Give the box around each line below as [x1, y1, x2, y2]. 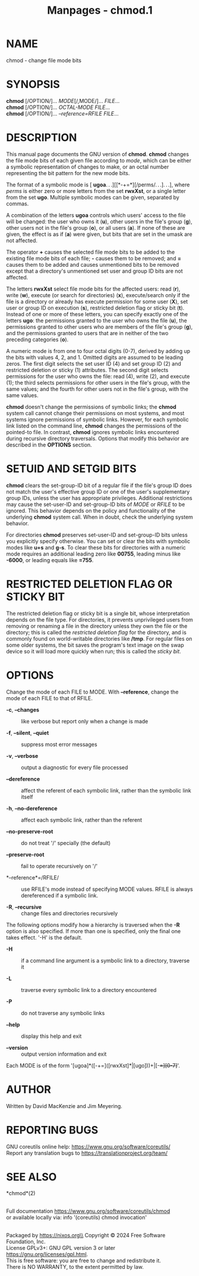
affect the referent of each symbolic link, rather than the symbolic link [21, 787, 192, 794]
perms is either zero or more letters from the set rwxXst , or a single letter [6, 187, 186, 194]
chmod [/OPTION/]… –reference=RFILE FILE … [6, 110, 119, 117]
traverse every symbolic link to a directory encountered [21, 986, 157, 993]
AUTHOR [6, 1082, 52, 1096]
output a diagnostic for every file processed [21, 763, 128, 771]
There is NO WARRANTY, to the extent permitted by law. [6, 1263, 144, 1271]
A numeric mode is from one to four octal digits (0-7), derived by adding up [6, 347, 191, 354]
